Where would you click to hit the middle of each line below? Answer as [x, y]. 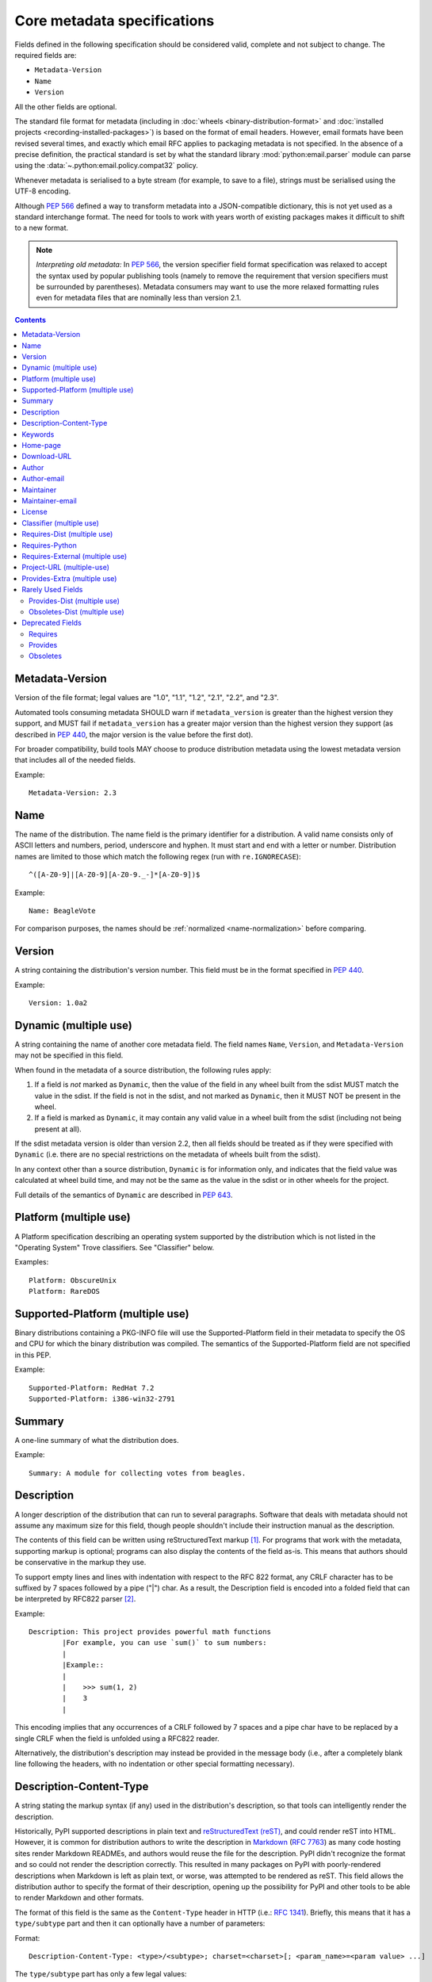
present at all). [58, 1129]
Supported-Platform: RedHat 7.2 [92, 1388]
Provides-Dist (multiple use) [75, 601]
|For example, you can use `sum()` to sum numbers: [164, 1643]
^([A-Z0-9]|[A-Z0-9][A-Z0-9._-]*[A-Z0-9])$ [115, 875]
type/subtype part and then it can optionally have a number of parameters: [140, 1923]
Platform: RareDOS [65, 1291]
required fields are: [46, 55]
